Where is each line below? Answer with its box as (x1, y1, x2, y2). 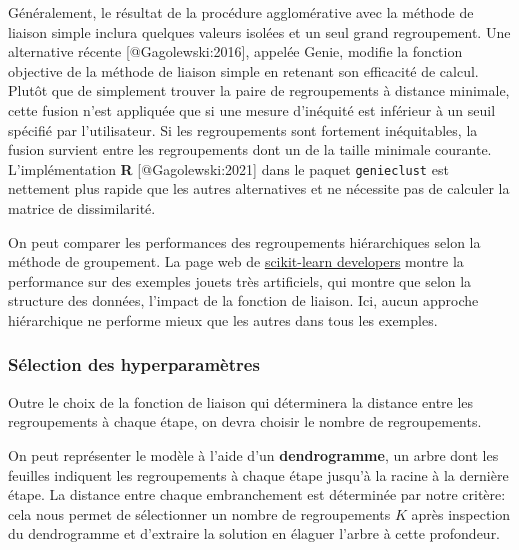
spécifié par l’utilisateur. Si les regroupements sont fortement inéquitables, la (8, 119, 478, 140)
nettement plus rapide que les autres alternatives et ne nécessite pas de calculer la (8, 178, 510, 199)
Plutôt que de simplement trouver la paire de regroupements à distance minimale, (8, 80, 510, 101)
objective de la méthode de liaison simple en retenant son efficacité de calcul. (8, 60, 479, 81)
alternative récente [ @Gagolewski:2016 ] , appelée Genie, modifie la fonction (8, 41, 463, 62)
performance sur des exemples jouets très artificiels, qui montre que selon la (8, 270, 472, 291)
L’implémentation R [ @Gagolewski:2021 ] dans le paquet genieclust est (8, 158, 449, 179)
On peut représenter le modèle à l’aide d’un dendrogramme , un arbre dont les (8, 444, 499, 465)
